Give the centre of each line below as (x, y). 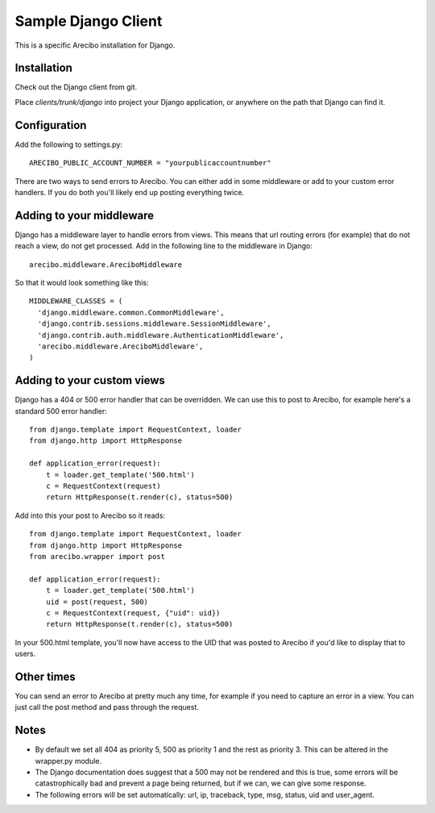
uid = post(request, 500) (97, 602)
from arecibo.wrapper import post (97, 556)
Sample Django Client (89, 21)
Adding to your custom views (90, 380)
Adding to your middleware (85, 215)
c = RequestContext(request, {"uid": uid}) (133, 613)
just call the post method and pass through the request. (107, 707)
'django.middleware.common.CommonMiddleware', (131, 312)
